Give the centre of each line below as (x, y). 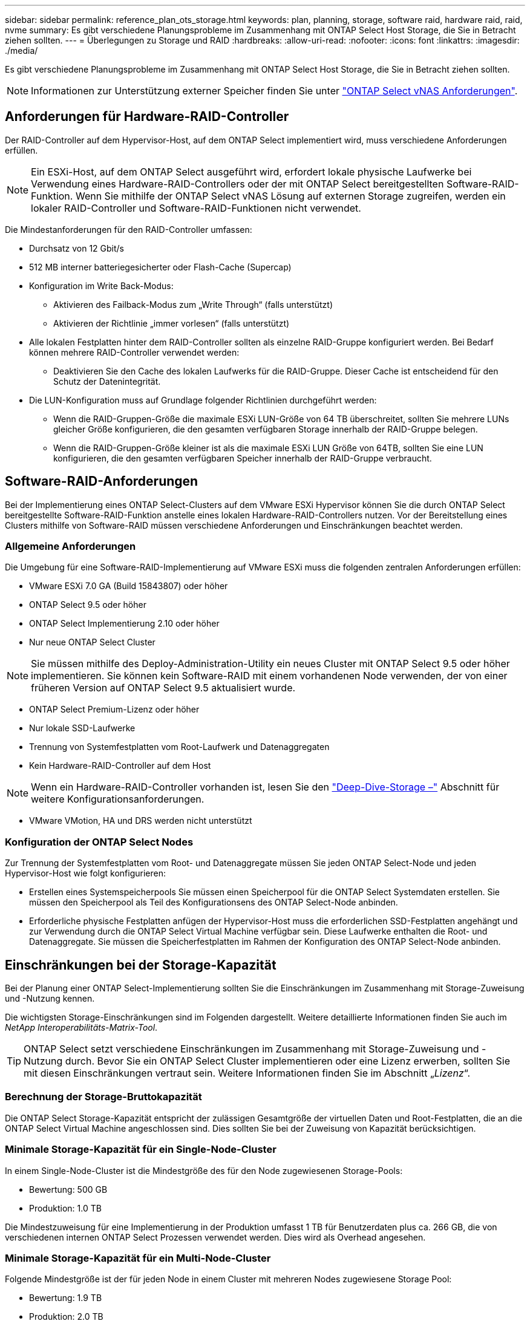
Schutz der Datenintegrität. (107, 381)
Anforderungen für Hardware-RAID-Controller (147, 117)
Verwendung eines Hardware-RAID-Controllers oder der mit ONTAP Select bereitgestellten (237, 184)
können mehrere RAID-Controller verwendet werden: (134, 352)
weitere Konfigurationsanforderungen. (118, 799)
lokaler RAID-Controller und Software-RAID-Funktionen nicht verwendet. (196, 208)
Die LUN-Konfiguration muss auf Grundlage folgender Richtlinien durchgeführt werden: (203, 400)
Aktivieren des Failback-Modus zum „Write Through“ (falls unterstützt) (193, 304)
